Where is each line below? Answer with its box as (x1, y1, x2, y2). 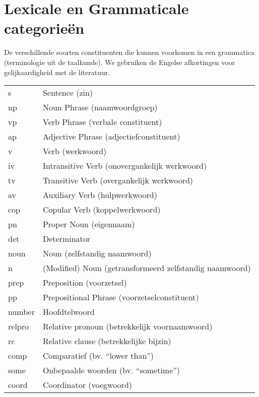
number (8, 306, 35, 318)
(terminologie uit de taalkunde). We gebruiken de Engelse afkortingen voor (4, 56, 235, 67)
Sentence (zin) (42, 87, 93, 99)
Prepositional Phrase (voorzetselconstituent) (42, 291, 199, 303)
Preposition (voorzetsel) (42, 277, 127, 289)
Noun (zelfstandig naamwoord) (42, 247, 152, 259)
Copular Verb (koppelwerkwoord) (42, 204, 161, 216)
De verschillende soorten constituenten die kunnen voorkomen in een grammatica (4, 47, 254, 57)
